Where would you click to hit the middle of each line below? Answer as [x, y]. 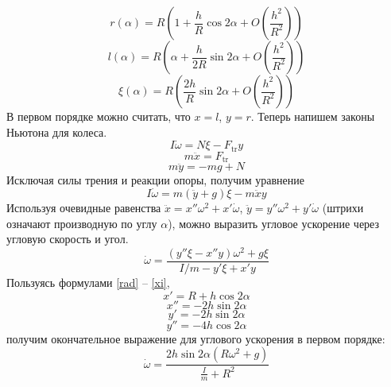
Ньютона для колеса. [57, 132]
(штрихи [343, 208]
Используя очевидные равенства [84, 208]
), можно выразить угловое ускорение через [274, 223]
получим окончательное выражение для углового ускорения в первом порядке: [196, 338]
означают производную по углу [82, 223]
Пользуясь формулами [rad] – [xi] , [88, 283]
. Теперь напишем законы [313, 116]
